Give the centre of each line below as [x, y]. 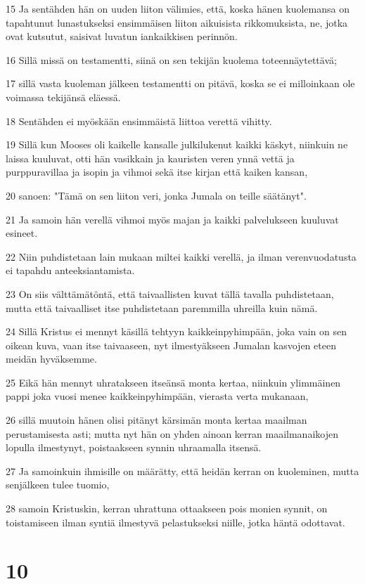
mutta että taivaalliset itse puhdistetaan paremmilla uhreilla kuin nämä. [162, 307]
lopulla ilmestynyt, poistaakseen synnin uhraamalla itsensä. [134, 447]
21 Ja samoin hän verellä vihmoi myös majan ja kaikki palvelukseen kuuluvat [172, 219]
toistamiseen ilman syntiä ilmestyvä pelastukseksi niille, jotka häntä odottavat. [175, 522]
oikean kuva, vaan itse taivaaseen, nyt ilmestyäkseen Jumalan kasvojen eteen [171, 345]
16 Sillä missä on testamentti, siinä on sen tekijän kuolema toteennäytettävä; [171, 59]
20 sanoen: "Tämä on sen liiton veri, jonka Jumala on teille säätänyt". [156, 195]
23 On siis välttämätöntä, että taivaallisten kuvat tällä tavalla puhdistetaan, [170, 293]
